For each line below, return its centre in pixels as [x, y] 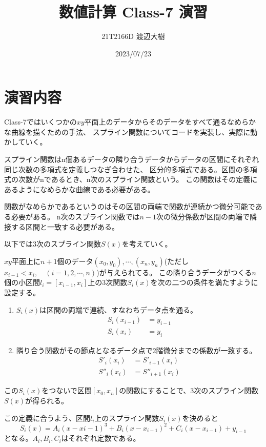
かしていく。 [26, 142]
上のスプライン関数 [127, 418]
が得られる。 [47, 400]
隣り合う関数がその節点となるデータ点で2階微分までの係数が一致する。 [136, 350]
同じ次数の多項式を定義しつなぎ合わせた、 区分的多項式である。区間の [124, 169]
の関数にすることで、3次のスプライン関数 [189, 390]
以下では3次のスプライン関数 [53, 244]
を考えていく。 [147, 244]
